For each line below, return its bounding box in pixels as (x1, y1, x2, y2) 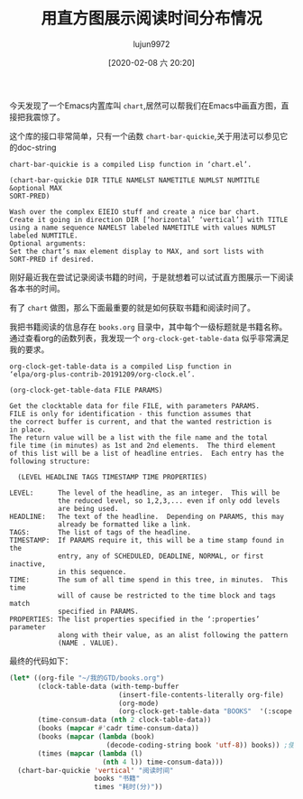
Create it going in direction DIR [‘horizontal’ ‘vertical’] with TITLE (9, 215, 289, 224)
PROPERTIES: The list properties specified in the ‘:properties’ (9, 615, 260, 624)
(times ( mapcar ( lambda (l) (37, 748, 143, 758)
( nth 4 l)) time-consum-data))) (102, 757, 224, 766)
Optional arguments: (9, 238, 87, 248)
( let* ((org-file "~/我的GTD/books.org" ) (9, 674, 165, 683)
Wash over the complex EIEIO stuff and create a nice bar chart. (9, 207, 260, 217)
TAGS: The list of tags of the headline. (9, 527, 192, 537)
